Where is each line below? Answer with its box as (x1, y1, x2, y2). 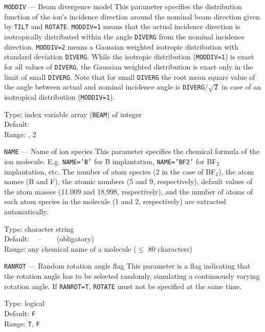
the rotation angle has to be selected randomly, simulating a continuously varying (4, 271, 260, 281)
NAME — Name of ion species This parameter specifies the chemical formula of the (4, 146, 259, 157)
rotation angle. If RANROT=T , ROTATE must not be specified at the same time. (4, 280, 242, 291)
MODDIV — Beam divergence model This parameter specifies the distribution (4, 1, 242, 11)
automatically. (4, 206, 49, 217)
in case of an (222, 81, 261, 92)
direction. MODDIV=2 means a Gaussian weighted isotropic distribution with (4, 41, 238, 52)
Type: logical (4, 298, 45, 308)
